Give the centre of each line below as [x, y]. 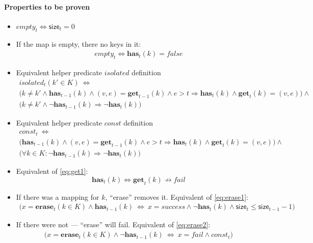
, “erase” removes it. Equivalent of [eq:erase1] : [177, 196]
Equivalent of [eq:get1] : [52, 171]
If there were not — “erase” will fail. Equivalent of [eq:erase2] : [113, 224]
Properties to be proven [47, 6]
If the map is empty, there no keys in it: [79, 43]
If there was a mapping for [58, 196]
